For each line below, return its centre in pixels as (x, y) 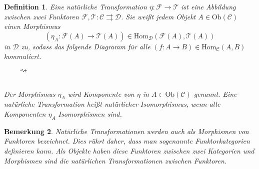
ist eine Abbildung (208, 6)
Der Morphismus (30, 93)
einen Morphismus (32, 26)
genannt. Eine (215, 93)
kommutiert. (23, 56)
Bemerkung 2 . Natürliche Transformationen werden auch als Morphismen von (126, 131)
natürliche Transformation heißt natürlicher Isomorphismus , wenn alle (112, 104)
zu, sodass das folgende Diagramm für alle (86, 46)
